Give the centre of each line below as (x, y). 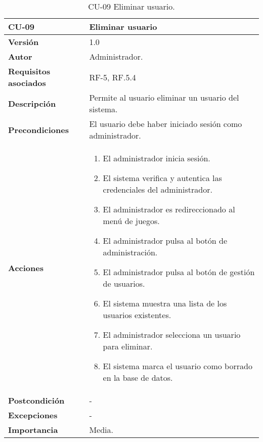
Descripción (32, 103)
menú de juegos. (131, 221)
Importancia (33, 430)
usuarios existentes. (137, 315)
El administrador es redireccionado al (169, 209)
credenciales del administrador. (158, 189)
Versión (24, 42)
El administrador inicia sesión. (157, 158)
